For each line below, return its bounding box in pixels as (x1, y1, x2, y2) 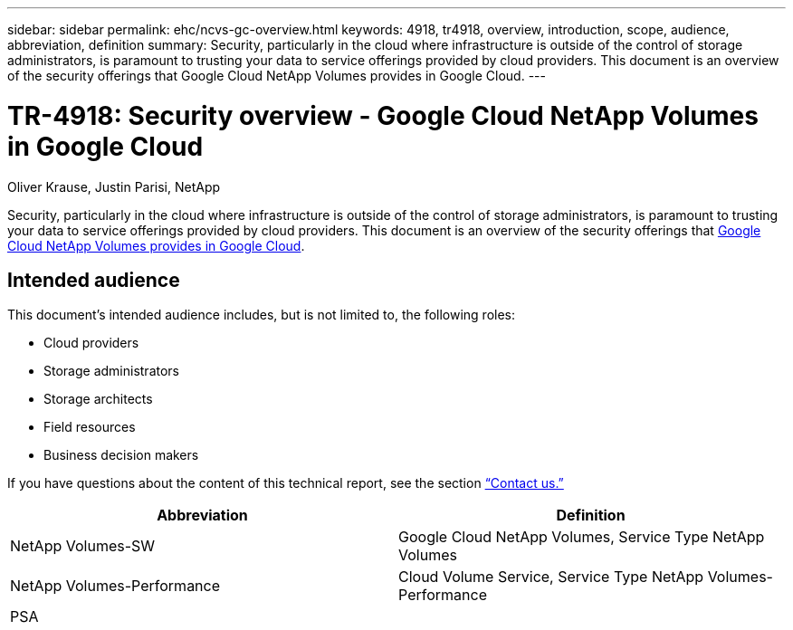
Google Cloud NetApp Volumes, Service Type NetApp (398, 528, 765, 547)
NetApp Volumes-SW (10, 537, 156, 556)
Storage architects (43, 391, 153, 407)
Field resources (43, 419, 136, 435)
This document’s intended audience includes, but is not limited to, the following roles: (7, 307, 516, 323)
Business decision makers (43, 447, 199, 463)
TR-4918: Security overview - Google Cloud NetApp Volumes (7, 100, 759, 131)
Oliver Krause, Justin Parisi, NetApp (7, 178, 221, 195)
